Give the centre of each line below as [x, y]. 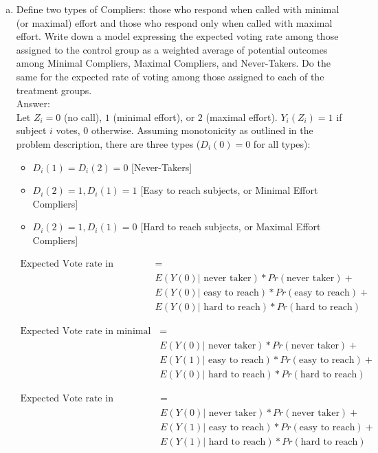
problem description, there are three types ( [108, 143]
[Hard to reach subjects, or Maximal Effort [231, 226]
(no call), [83, 117]
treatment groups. [54, 90]
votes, [68, 130]
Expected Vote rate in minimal [86, 331]
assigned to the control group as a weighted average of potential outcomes [172, 49]
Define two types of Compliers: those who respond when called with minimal [178, 9]
